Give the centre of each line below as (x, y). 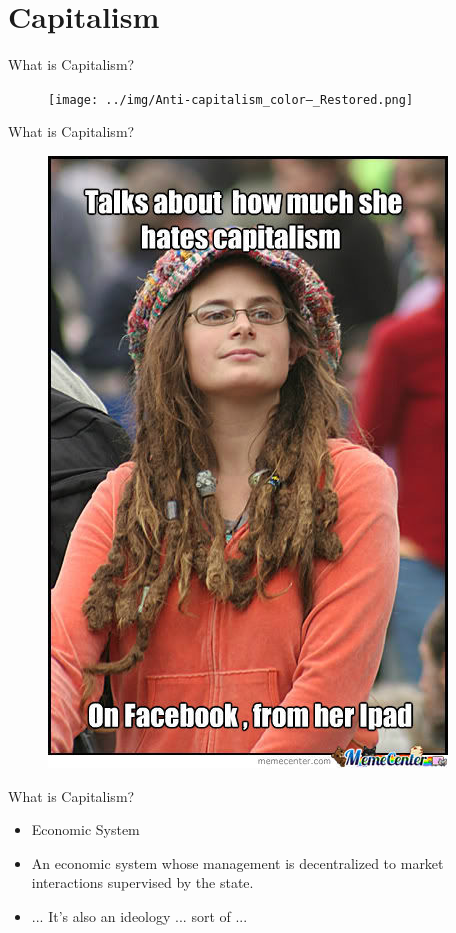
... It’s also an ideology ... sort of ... (139, 915)
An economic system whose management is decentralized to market (237, 862)
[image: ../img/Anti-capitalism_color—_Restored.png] (231, 99)
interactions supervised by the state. (142, 882)
